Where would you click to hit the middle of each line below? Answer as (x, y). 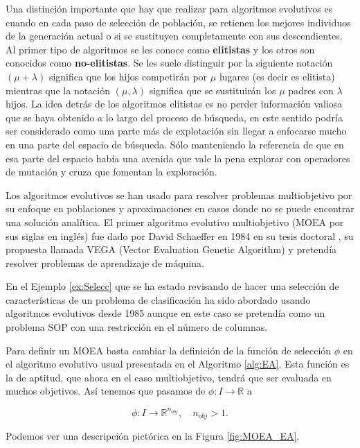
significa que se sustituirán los (213, 90)
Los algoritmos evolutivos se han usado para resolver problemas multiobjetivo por (179, 195)
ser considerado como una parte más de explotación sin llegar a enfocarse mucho (176, 131)
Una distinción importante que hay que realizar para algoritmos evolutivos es (169, 8)
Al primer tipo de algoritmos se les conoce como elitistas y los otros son (160, 49)
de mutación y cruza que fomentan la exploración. (111, 172)
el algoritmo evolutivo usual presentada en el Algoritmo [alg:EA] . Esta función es (178, 364)
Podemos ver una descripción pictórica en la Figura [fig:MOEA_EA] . (153, 435)
